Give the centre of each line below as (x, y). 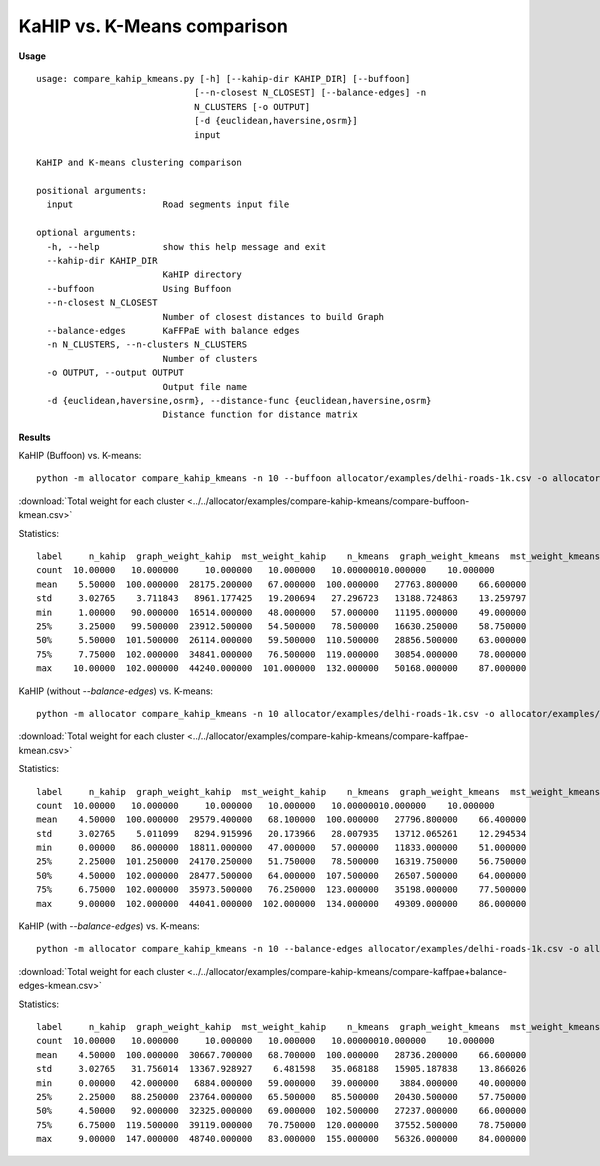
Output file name (205, 386)
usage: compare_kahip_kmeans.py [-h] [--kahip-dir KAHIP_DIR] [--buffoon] (223, 78)
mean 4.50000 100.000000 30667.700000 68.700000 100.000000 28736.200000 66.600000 (281, 1054)
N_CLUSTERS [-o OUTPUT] (252, 106)
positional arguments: (92, 191)
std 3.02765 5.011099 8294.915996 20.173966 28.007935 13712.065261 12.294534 (281, 833)
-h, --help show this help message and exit (186, 246)
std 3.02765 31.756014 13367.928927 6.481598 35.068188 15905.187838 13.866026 (281, 1069)
